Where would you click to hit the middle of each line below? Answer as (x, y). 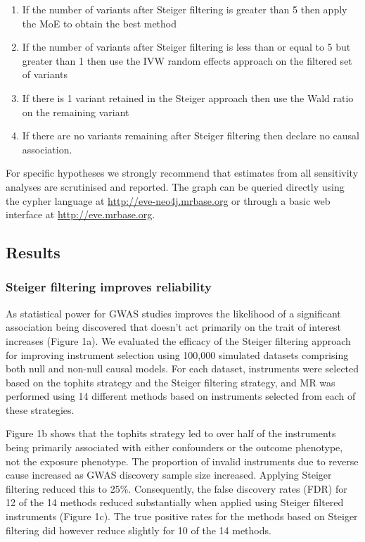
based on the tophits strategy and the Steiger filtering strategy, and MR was (171, 382)
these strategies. (40, 409)
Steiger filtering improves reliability (109, 287)
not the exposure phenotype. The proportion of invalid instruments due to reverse (182, 461)
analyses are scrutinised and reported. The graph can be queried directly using (175, 186)
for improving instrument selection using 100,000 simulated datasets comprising (177, 354)
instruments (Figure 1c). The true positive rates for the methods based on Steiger (182, 516)
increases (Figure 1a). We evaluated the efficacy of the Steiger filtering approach (178, 340)
